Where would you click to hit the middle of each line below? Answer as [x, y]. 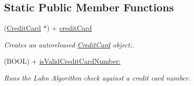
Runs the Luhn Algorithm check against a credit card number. [97, 77]
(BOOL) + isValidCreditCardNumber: [62, 61]
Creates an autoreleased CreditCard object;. [69, 44]
